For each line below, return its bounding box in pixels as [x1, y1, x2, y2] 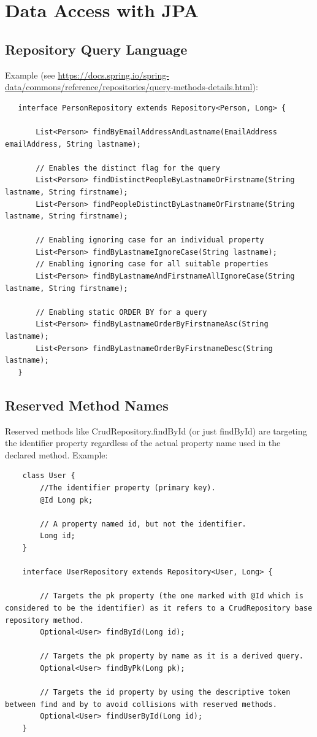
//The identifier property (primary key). [40, 484, 216, 492]
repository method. [5, 615, 84, 625]
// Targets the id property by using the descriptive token [40, 688, 291, 697]
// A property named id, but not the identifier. [40, 519, 246, 528]
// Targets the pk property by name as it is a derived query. [40, 652, 304, 661]
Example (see [5, 68, 55, 81]
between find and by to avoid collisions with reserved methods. [5, 700, 277, 709]
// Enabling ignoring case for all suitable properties [36, 260, 269, 269]
